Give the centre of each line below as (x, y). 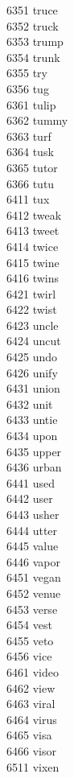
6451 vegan (34, 577)
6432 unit (30, 403)
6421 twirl (31, 293)
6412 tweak (34, 214)
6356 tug (28, 88)
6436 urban (34, 467)
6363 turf (29, 136)
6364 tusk (30, 152)
